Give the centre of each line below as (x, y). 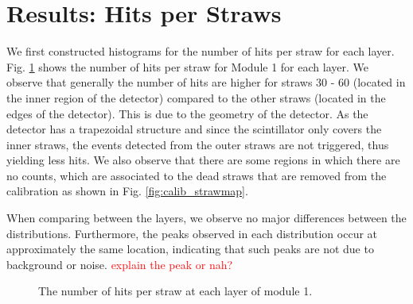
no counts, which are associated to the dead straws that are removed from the (197, 175)
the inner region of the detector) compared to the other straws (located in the (196, 97)
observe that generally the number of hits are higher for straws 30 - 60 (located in (206, 82)
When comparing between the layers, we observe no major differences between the (206, 218)
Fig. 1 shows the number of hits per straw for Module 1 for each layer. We (187, 66)
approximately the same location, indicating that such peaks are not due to (190, 249)
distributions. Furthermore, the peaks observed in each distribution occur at (192, 233)
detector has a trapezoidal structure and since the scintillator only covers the (194, 129)
